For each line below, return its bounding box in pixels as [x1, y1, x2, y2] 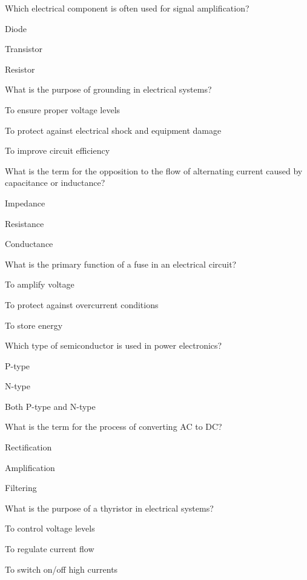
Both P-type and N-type [5, 400, 96, 412]
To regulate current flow [5, 542, 94, 555]
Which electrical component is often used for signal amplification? [5, 2, 249, 14]
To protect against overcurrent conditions [5, 298, 159, 311]
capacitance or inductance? [5, 176, 105, 189]
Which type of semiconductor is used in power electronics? [5, 339, 222, 352]
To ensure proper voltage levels [5, 103, 120, 116]
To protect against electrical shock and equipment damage [5, 124, 222, 136]
